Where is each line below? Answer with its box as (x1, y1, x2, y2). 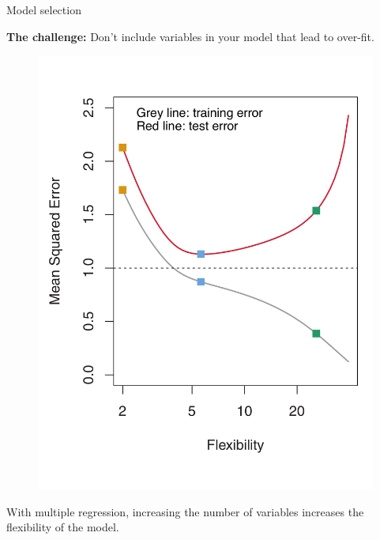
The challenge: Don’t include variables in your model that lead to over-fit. (6, 28, 374, 44)
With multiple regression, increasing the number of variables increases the (6, 503, 364, 519)
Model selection (6, 2, 81, 17)
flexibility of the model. (6, 519, 119, 535)
